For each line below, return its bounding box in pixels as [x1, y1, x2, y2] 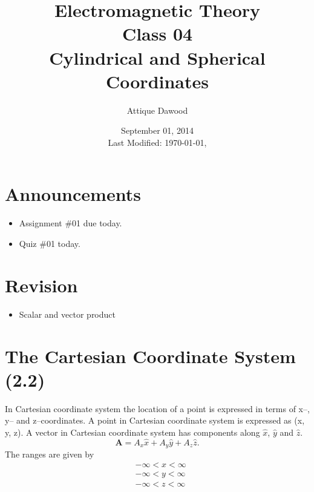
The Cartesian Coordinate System [5, 343, 296, 368]
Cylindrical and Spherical [49, 45, 266, 70]
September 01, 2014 [121, 124, 194, 137]
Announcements [5, 182, 141, 206]
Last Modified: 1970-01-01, [108, 136, 207, 148]
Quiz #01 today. [19, 237, 80, 249]
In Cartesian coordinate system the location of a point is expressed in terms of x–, [5, 402, 310, 415]
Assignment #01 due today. [19, 217, 122, 229]
